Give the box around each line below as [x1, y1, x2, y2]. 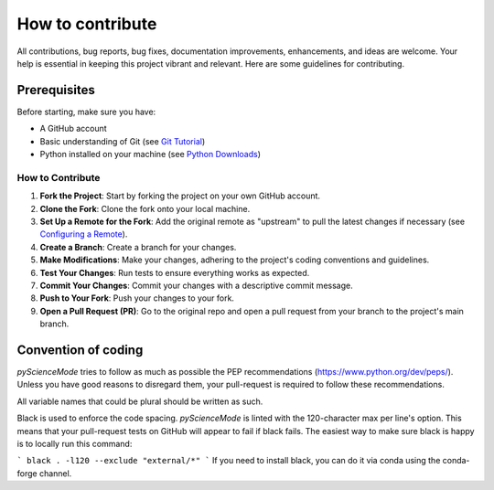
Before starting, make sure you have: [16, 106, 156, 117]
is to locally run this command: [16, 438, 133, 449]
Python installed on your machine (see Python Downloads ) [39, 149, 261, 160]
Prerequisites [16, 82, 95, 98]
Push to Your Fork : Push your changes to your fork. [39, 293, 235, 304]
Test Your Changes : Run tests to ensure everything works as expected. [39, 267, 310, 278]
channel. [38, 467, 72, 479]
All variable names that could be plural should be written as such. [16, 396, 263, 407]
